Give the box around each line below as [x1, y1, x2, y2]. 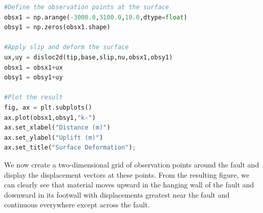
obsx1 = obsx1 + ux [4, 63, 63, 71]
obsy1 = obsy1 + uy [4, 74, 63, 81]
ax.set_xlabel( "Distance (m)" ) [4, 124, 111, 132]
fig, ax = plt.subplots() [4, 103, 92, 111]
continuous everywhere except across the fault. [4, 199, 150, 210]
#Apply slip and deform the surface [4, 44, 129, 51]
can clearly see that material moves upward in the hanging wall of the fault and [4, 179, 254, 190]
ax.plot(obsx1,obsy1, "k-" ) [4, 114, 96, 121]
